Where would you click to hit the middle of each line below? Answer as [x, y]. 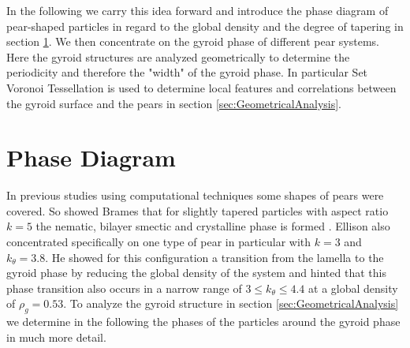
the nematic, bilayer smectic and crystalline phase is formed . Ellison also [213, 226]
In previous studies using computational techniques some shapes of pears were [195, 195]
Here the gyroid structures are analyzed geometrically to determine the [178, 56]
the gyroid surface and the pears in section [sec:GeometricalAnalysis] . [174, 103]
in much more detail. [56, 337]
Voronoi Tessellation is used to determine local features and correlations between [201, 87]
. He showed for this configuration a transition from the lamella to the [214, 257]
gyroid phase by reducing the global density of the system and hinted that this [196, 273]
